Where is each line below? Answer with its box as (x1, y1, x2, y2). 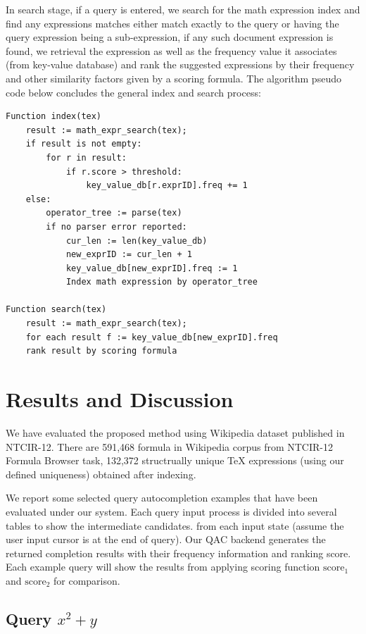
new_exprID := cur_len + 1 (65, 249, 192, 260)
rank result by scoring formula (25, 346, 177, 356)
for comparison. (53, 573, 120, 588)
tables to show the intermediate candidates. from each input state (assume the (6, 518, 344, 533)
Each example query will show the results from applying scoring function (6, 559, 320, 574)
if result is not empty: (25, 139, 142, 149)
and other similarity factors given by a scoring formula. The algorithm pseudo (6, 70, 341, 85)
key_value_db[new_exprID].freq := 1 (65, 263, 238, 273)
